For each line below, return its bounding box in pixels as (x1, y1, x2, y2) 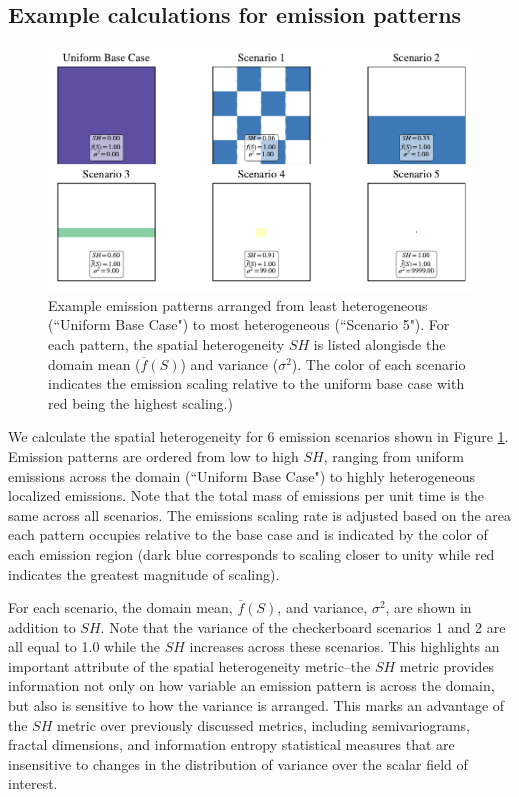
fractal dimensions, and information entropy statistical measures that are (8, 734, 455, 755)
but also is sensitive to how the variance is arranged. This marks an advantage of (8, 695, 505, 716)
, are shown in (385, 597, 472, 618)
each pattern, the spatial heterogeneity (48, 333, 285, 354)
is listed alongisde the (313, 333, 446, 354)
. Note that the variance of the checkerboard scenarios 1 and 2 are (100, 616, 506, 637)
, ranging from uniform (323, 445, 464, 466)
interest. (8, 773, 58, 794)
